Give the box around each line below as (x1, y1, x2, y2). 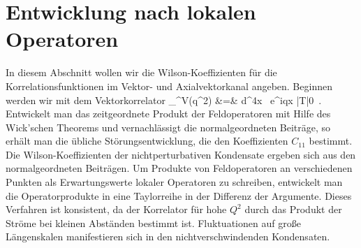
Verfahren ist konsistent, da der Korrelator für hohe (6, 202, 227, 217)
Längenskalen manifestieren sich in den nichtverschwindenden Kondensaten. (6, 229, 330, 244)
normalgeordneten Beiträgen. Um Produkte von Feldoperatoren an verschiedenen (6, 161, 353, 175)
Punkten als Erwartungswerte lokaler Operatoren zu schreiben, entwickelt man (6, 175, 343, 189)
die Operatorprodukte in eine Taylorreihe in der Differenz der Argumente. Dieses (6, 188, 352, 203)
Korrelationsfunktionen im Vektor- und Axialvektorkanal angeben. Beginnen (6, 78, 332, 93)
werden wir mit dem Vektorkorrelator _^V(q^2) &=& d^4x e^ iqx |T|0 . (6, 92, 322, 107)
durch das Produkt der (244, 202, 342, 217)
